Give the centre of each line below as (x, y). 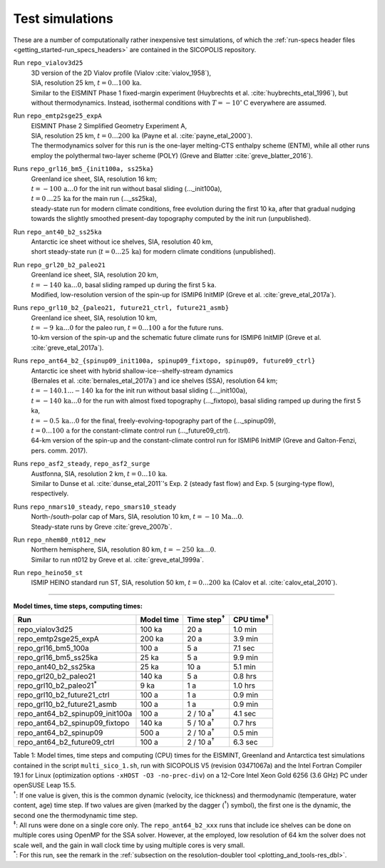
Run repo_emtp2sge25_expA (58, 116)
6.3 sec (245, 743)
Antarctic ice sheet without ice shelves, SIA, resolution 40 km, (122, 242)
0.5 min (245, 733)
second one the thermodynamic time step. (76, 815)
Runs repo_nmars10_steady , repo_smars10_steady (95, 507)
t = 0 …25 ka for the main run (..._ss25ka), (94, 199)
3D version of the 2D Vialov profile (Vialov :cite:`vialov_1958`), (121, 73)
